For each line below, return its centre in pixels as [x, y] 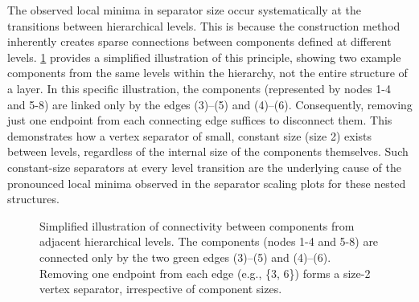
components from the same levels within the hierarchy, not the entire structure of [207, 73]
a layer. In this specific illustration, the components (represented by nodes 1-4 [199, 88]
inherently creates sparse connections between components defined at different [199, 41]
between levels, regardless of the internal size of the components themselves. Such [208, 151]
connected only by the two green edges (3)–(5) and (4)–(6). [185, 257]
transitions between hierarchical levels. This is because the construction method [204, 25]
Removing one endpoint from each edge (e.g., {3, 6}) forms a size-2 [205, 273]
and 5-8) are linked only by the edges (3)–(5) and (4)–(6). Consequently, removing [210, 104]
